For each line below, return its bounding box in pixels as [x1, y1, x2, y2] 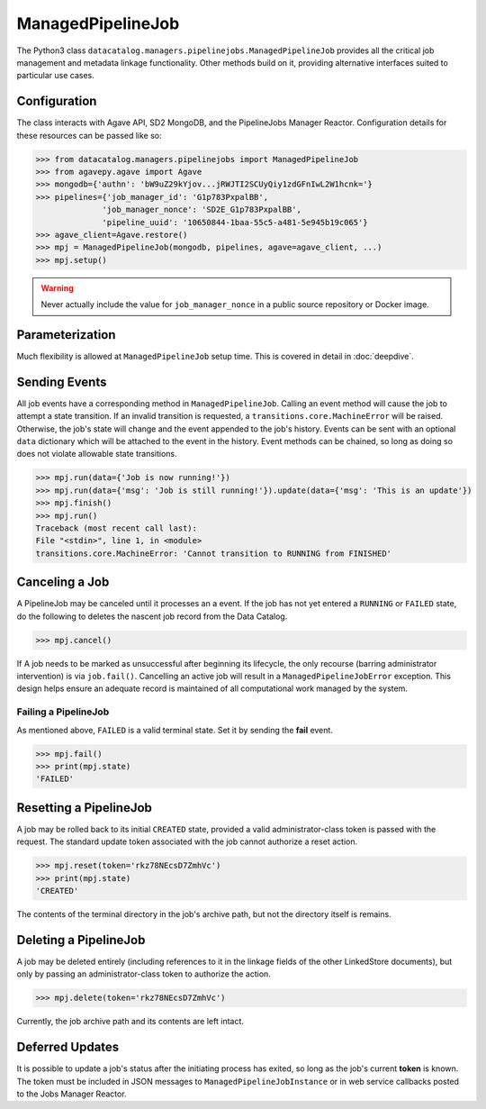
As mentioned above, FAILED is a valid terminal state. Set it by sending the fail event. [16, 724, 333, 735]
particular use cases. [16, 70, 94, 81]
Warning [40, 282, 74, 293]
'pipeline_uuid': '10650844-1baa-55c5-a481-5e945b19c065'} [102, 217, 368, 227]
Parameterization [16, 327, 116, 342]
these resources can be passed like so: [16, 130, 162, 141]
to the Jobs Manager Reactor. [16, 1088, 127, 1099]
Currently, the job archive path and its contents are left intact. [16, 1016, 245, 1027]
